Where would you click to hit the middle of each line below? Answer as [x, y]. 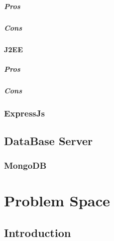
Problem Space [57, 201]
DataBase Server [48, 140]
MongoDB [25, 165]
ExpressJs [25, 113]
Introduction [38, 232]
